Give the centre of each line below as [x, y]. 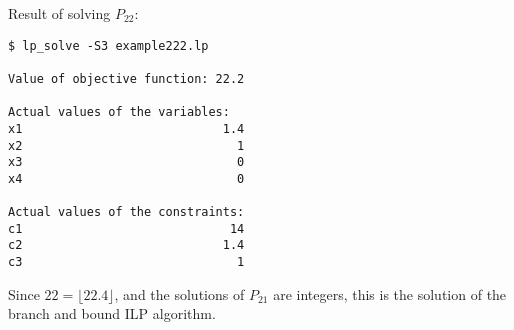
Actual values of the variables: [119, 112]
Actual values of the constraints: [126, 212]
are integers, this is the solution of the [390, 293]
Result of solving [59, 13]
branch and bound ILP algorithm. [112, 313]
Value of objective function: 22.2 [126, 78]
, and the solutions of [179, 293]
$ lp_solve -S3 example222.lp [108, 45]
